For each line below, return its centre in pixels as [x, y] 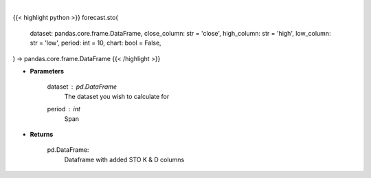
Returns [42, 134]
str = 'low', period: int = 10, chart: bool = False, [95, 43]
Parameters [47, 71]
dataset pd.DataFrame [82, 87]
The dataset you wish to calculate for [117, 96]
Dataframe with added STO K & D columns [124, 159]
